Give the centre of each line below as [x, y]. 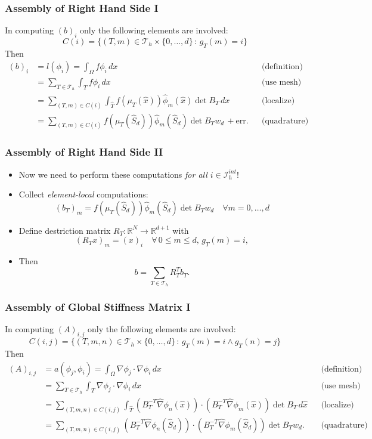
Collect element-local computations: [83, 194]
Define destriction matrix [65, 230]
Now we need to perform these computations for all [113, 174]
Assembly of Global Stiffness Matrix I [98, 307]
